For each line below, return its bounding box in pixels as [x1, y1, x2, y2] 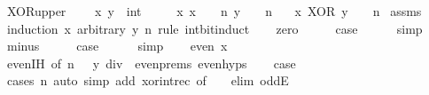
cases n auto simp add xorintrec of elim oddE [6, 71, 289, 90]
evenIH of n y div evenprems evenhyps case [6, 53, 296, 72]
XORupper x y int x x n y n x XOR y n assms [6, 2, 422, 20]
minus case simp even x [6, 36, 228, 55]
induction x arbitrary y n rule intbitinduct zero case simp [6, 19, 423, 37]
